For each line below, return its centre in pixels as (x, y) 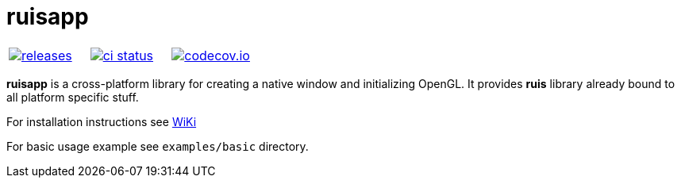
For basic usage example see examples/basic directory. (158, 146)
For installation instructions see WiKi (102, 121)
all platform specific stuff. (73, 97)
